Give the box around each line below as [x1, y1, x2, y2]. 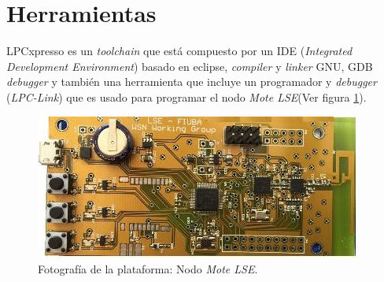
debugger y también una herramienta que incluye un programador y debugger [6, 73, 377, 90]
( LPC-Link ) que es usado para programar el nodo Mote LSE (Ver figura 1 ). [6, 88, 367, 105]
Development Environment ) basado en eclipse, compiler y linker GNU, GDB [6, 58, 373, 74]
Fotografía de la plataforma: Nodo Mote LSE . [38, 261, 258, 277]
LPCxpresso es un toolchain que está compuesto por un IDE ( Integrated [6, 43, 353, 59]
